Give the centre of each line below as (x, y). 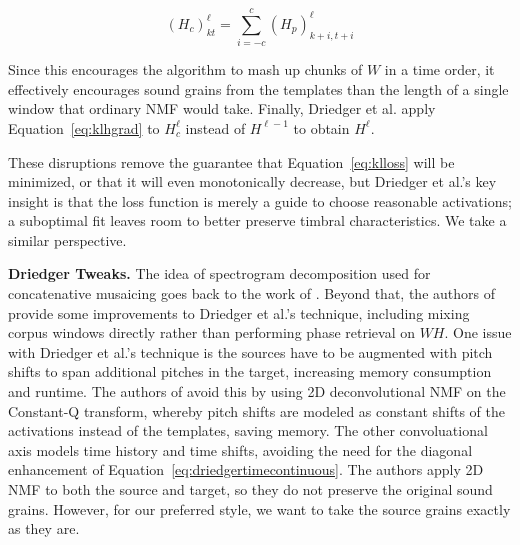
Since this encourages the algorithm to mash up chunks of (185, 69)
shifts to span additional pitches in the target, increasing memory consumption (250, 371)
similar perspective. (67, 239)
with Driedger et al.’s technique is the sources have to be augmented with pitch (250, 351)
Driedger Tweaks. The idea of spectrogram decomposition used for (219, 273)
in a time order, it (439, 69)
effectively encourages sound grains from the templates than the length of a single (258, 88)
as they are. (44, 528)
